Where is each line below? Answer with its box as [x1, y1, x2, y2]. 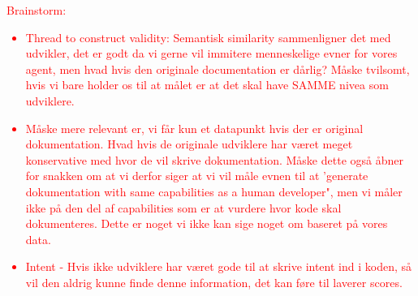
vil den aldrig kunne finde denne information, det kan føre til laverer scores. [25, 273, 403, 290]
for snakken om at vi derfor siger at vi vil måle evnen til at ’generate [25, 167, 368, 184]
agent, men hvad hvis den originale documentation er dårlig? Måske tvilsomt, [25, 60, 410, 77]
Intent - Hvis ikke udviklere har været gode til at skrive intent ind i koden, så [25, 258, 412, 275]
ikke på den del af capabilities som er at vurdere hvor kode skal [25, 199, 342, 216]
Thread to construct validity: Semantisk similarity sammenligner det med [25, 28, 391, 45]
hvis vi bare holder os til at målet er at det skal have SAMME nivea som [25, 76, 389, 93]
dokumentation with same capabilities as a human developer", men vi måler [25, 182, 403, 199]
